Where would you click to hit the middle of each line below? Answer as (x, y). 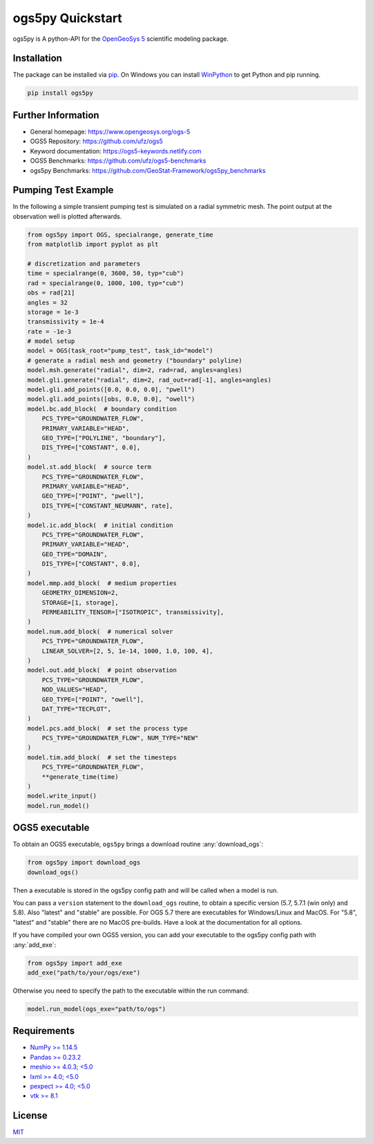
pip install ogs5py (60, 93)
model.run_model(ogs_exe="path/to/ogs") (96, 1009)
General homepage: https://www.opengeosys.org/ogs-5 (110, 131)
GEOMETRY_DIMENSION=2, (80, 593)
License (30, 1116)
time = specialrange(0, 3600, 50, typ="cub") (106, 274)
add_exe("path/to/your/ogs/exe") (84, 973)
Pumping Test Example (63, 190)
